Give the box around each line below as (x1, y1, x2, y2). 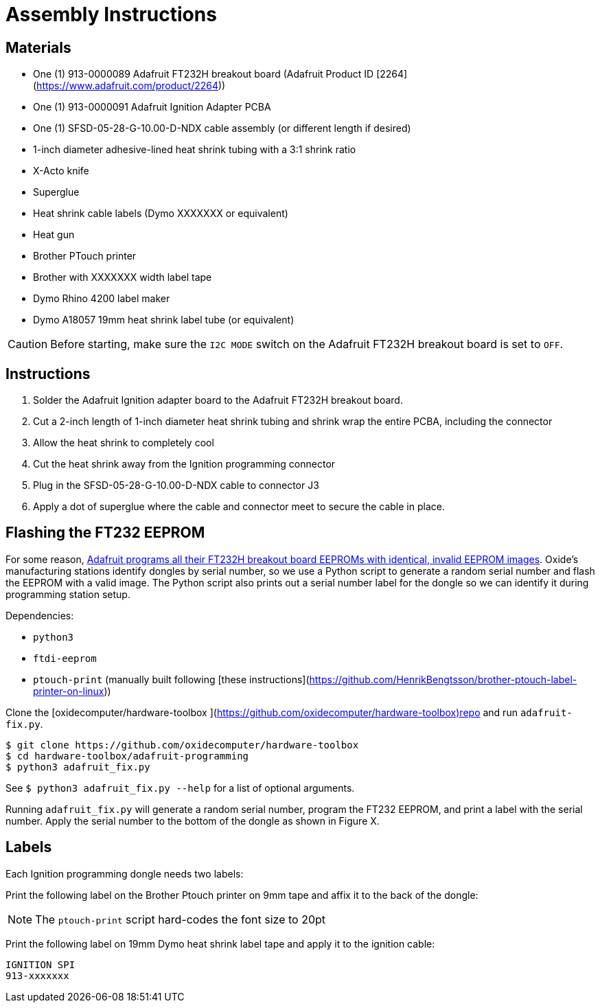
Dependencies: (5, 609, 74, 621)
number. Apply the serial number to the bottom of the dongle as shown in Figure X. (5, 814, 380, 827)
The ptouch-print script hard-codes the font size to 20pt (35, 912, 326, 926)
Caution (8, 337, 48, 352)
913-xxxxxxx (5, 970, 69, 981)
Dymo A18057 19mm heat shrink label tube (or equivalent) (33, 314, 295, 326)
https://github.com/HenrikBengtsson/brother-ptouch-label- (309, 673, 577, 685)
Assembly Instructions (5, 3, 217, 26)
